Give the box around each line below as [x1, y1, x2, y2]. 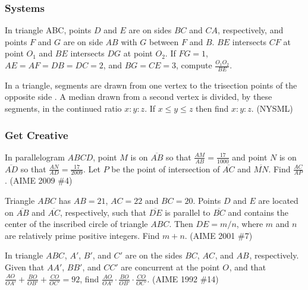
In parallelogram [5, 150, 65, 163]
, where [236, 218, 263, 230]
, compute [175, 59, 212, 71]
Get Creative [5, 127, 68, 142]
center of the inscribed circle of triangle [5, 218, 148, 230]
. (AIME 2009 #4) [5, 174, 73, 187]
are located [258, 194, 298, 207]
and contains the [228, 206, 289, 218]
